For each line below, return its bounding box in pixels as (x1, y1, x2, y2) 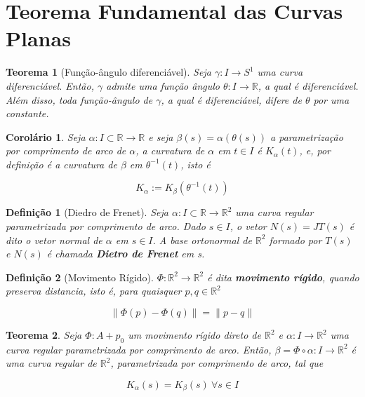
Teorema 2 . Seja (6, 328, 82, 342)
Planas (6, 24, 71, 53)
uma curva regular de (6, 356, 97, 370)
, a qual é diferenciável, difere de (161, 92, 302, 107)
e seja (148, 129, 173, 144)
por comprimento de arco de (6, 143, 126, 158)
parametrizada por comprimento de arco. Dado (6, 219, 206, 234)
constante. (6, 106, 49, 121)
